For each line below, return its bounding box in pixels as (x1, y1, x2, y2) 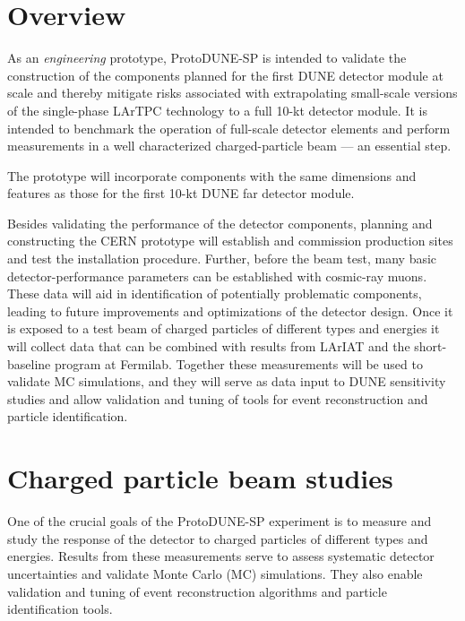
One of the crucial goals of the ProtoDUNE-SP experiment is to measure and (7, 512, 432, 530)
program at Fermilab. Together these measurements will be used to (54, 354, 423, 373)
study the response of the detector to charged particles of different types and (7, 529, 428, 548)
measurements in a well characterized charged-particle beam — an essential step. (7, 136, 452, 155)
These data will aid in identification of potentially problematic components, (7, 284, 422, 303)
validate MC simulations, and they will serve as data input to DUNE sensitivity (7, 372, 446, 391)
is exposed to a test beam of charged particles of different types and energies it (7, 319, 440, 338)
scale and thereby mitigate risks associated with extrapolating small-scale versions (7, 83, 458, 102)
